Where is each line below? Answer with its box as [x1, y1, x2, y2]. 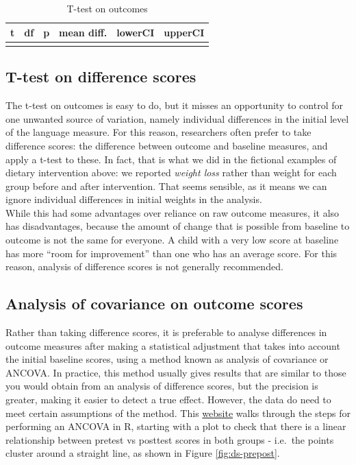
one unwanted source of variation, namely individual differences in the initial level [5, 111, 349, 126]
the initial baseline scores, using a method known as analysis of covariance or [5, 352, 329, 366]
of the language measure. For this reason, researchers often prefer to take [5, 125, 311, 139]
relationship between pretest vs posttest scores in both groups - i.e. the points [5, 432, 334, 446]
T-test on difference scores [5, 66, 196, 87]
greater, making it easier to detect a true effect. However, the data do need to [5, 392, 331, 407]
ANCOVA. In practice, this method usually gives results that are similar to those [5, 365, 346, 379]
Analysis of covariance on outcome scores [5, 293, 303, 314]
